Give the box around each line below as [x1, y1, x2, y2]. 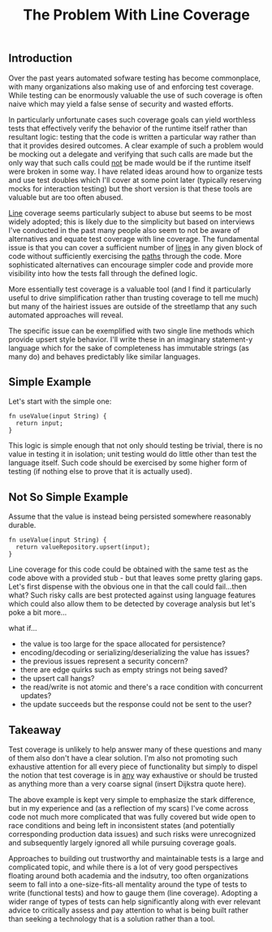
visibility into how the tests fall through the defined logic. [8, 268, 198, 278]
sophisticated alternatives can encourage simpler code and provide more [8, 260, 253, 270]
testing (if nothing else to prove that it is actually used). [8, 467, 192, 477]
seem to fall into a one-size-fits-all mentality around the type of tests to [8, 879, 248, 890]
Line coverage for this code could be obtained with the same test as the [8, 564, 249, 574]
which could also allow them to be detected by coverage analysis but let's [8, 599, 256, 609]
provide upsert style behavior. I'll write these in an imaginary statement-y [8, 334, 253, 344]
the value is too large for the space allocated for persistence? [19, 639, 226, 649]
